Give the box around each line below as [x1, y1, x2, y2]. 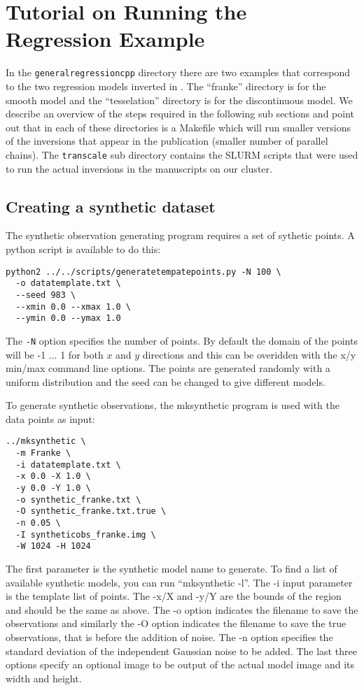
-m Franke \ [15, 448, 71, 459]
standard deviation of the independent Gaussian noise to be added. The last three [6, 643, 357, 658]
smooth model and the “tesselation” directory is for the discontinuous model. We [6, 92, 353, 107]
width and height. [6, 670, 82, 685]
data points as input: [6, 411, 95, 426]
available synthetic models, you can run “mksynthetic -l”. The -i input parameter [6, 575, 353, 589]
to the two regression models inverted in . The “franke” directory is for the [6, 78, 326, 93]
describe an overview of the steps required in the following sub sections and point [6, 106, 355, 121]
